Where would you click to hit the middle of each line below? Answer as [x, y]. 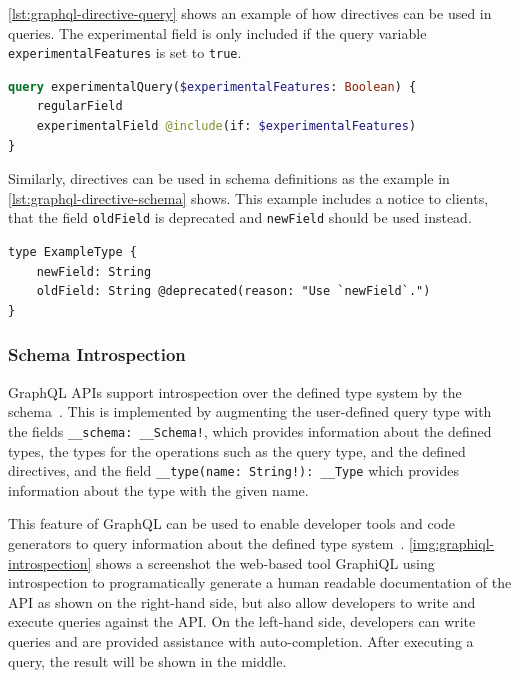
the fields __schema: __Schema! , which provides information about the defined [250, 430]
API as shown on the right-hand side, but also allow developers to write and [242, 601]
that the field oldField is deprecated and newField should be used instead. [240, 217]
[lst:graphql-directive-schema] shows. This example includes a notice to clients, [248, 197]
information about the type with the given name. [158, 489]
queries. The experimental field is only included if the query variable [217, 32]
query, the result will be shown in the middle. [147, 660]
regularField [79, 106]
